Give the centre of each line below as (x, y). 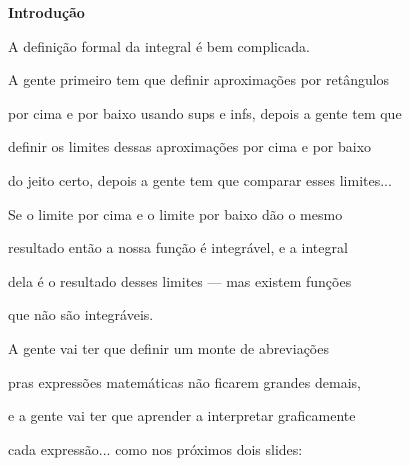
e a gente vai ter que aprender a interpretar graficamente (182, 415)
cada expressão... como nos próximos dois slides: (155, 448)
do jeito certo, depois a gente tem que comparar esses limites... (200, 179)
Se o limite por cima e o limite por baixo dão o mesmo (175, 213)
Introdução (46, 12)
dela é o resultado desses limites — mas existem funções (180, 280)
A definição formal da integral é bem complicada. (159, 45)
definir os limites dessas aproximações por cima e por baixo (190, 146)
